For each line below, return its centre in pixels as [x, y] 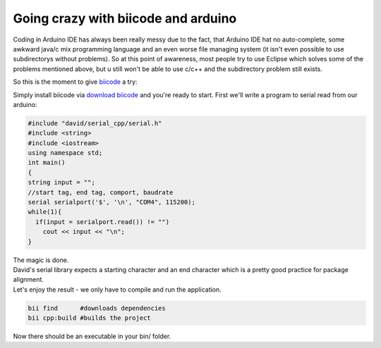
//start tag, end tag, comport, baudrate [101, 192]
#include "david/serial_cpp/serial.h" [95, 123]
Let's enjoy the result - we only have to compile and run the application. [117, 290]
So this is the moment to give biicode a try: [75, 82]
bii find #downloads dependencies [97, 308]
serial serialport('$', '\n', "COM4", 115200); [111, 202]
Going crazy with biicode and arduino [125, 18]
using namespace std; [65, 153]
